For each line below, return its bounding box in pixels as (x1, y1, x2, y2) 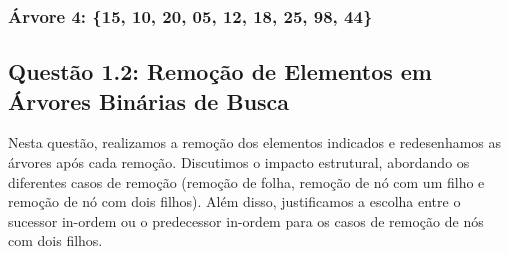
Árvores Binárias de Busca (8, 85, 290, 116)
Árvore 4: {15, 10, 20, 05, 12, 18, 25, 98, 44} (8, 3, 373, 28)
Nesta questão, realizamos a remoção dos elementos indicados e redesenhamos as (8, 132, 502, 153)
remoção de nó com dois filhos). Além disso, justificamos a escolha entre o (8, 191, 461, 212)
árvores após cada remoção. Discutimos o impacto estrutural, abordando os (8, 152, 470, 173)
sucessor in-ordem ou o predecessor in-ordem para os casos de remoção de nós (8, 210, 484, 231)
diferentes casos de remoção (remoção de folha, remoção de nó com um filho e (8, 171, 485, 192)
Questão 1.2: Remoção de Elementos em (8, 56, 432, 87)
